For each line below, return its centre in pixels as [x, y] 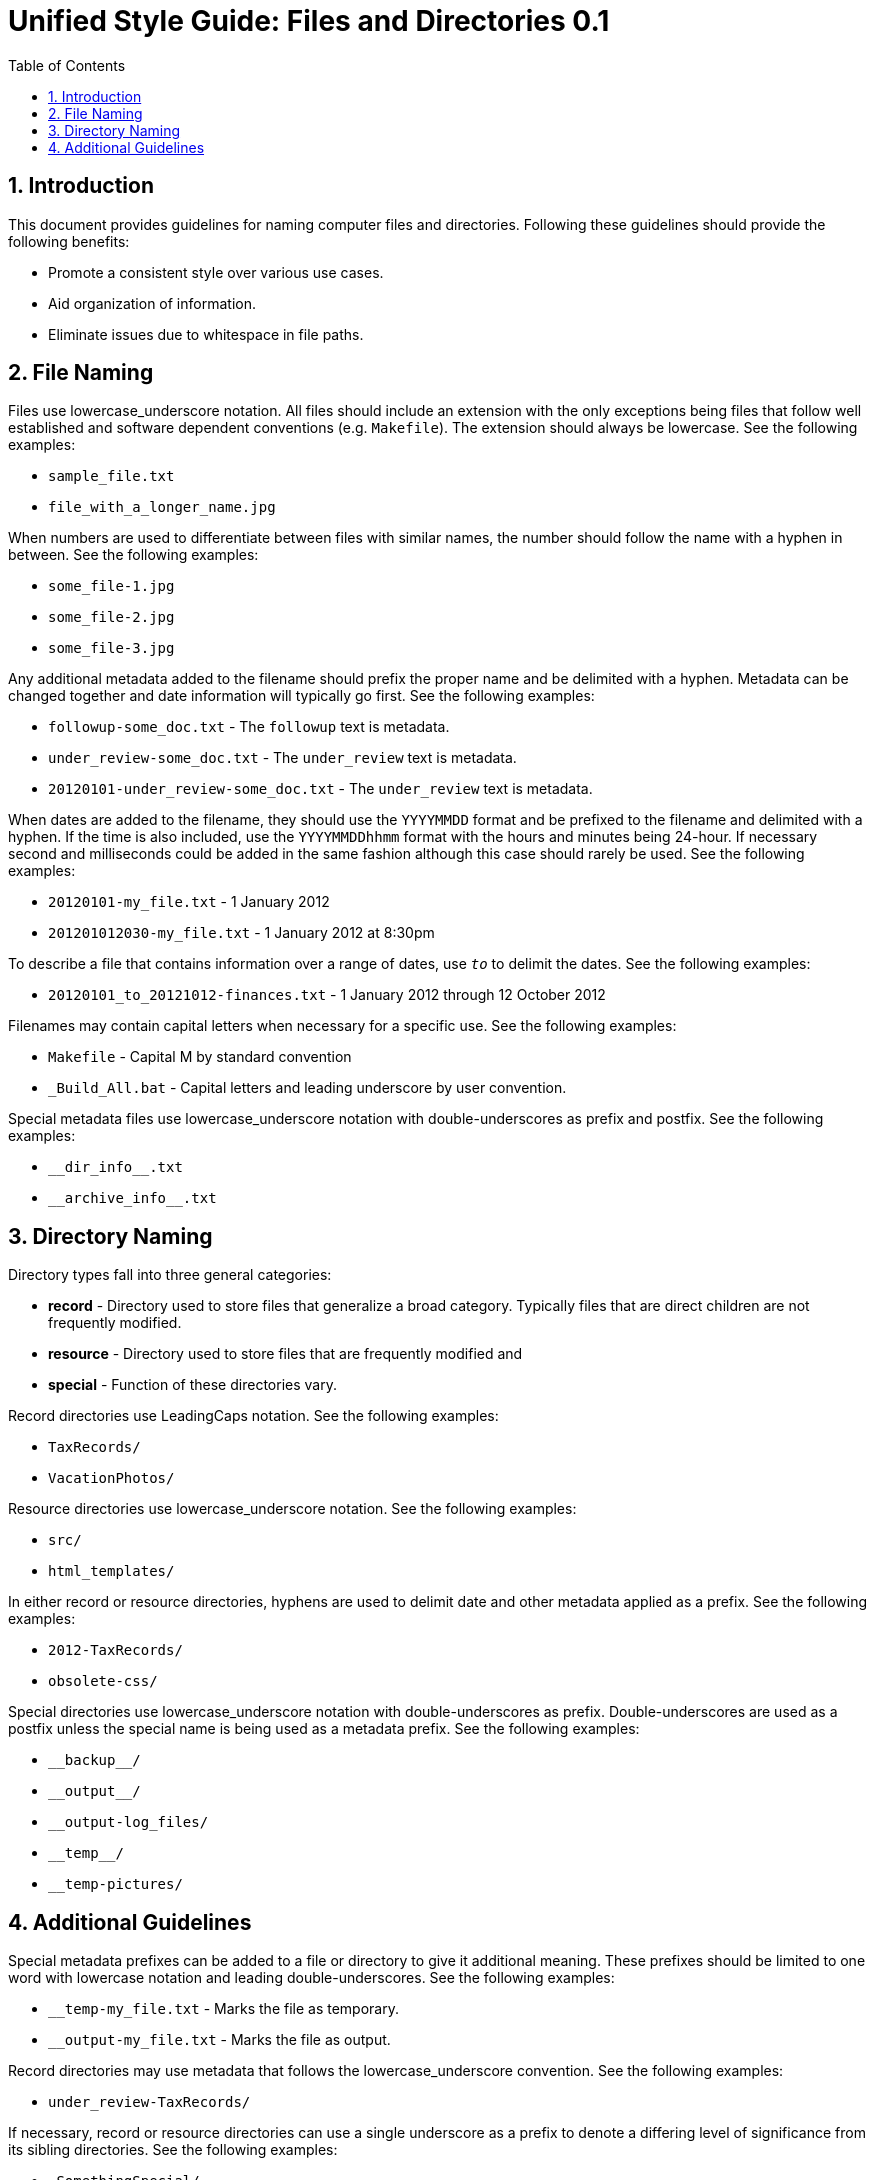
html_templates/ [111, 1571]
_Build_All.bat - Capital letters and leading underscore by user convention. [307, 1088]
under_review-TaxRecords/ [149, 2102]
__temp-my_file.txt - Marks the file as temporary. [223, 2009]
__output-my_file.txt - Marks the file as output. [219, 2040]
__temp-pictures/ [115, 1884]
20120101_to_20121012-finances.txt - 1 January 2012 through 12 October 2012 [327, 995]
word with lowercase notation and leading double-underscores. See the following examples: [311, 1978]
